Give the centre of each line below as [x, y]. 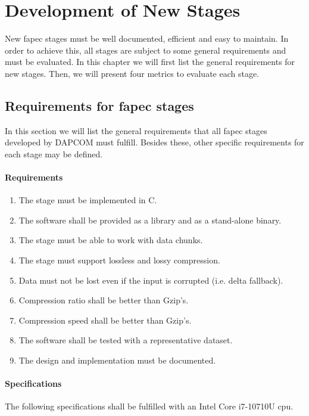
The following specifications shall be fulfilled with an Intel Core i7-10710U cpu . [149, 406]
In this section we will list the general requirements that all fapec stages [136, 130]
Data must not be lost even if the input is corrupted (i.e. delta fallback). [151, 280]
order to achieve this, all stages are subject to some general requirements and [146, 50]
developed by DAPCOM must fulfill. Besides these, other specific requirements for [154, 142]
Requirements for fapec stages [99, 105]
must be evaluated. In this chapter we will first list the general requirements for [150, 62]
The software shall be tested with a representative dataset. [126, 340]
